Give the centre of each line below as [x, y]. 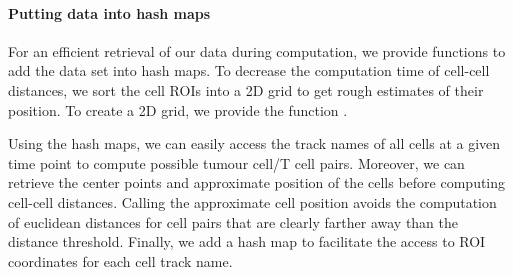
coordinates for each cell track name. [120, 260]
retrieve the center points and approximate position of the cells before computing [257, 182]
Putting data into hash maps [109, 12]
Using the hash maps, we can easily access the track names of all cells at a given [254, 143]
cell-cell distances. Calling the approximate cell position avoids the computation [252, 201]
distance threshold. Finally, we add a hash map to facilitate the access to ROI [247, 241]
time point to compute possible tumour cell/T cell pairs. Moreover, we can [236, 162]
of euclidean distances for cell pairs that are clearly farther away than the [233, 221]
